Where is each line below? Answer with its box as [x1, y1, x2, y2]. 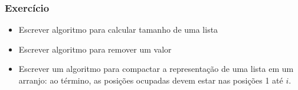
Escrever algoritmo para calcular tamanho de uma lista [18, 23, 218, 36]
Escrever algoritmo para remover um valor [18, 43, 172, 55]
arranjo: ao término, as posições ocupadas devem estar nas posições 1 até [18, 74, 283, 86]
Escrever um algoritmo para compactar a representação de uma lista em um [18, 63, 294, 75]
